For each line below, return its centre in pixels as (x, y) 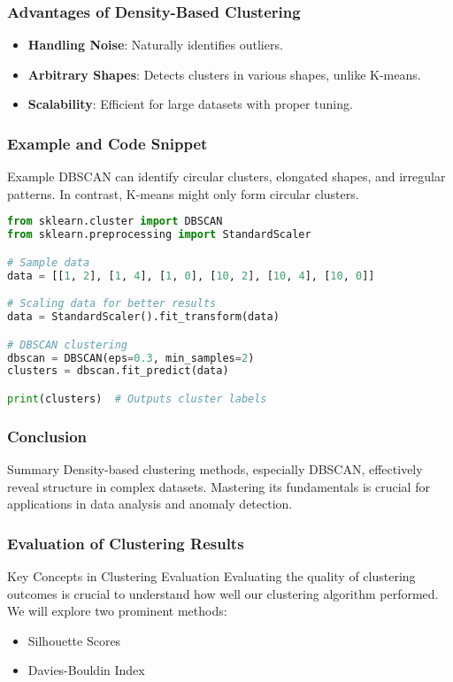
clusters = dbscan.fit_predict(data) (118, 371)
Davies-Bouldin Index (86, 670)
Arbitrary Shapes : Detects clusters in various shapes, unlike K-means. (224, 74)
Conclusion (47, 436)
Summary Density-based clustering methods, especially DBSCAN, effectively (215, 469)
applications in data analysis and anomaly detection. (150, 504)
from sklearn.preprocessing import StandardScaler (159, 235)
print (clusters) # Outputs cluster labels (137, 398)
